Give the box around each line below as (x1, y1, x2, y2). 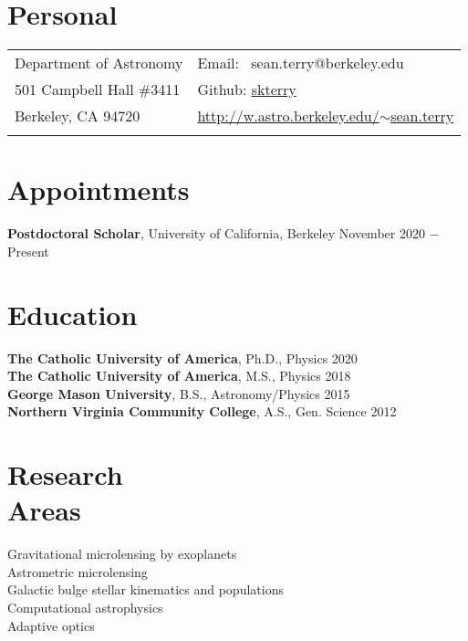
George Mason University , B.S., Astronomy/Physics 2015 (7, 384, 350, 403)
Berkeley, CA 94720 (15, 105, 140, 127)
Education (7, 295, 138, 332)
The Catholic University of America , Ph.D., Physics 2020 (7, 348, 358, 367)
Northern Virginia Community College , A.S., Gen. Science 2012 (7, 402, 397, 421)
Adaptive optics (7, 615, 95, 635)
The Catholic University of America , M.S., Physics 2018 (7, 366, 351, 385)
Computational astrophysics (7, 598, 163, 617)
